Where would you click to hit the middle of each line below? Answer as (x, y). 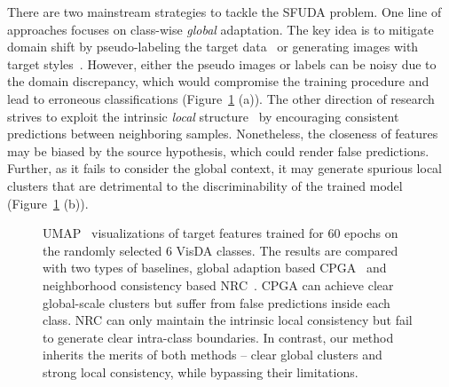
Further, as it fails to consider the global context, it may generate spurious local (224, 168)
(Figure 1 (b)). (48, 203)
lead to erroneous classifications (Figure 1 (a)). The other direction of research (221, 98)
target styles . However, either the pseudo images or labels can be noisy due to (222, 63)
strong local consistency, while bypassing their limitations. (201, 371)
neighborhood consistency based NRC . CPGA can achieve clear (218, 284)
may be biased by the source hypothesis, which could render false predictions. (218, 150)
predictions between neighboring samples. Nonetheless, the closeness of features (223, 134)
